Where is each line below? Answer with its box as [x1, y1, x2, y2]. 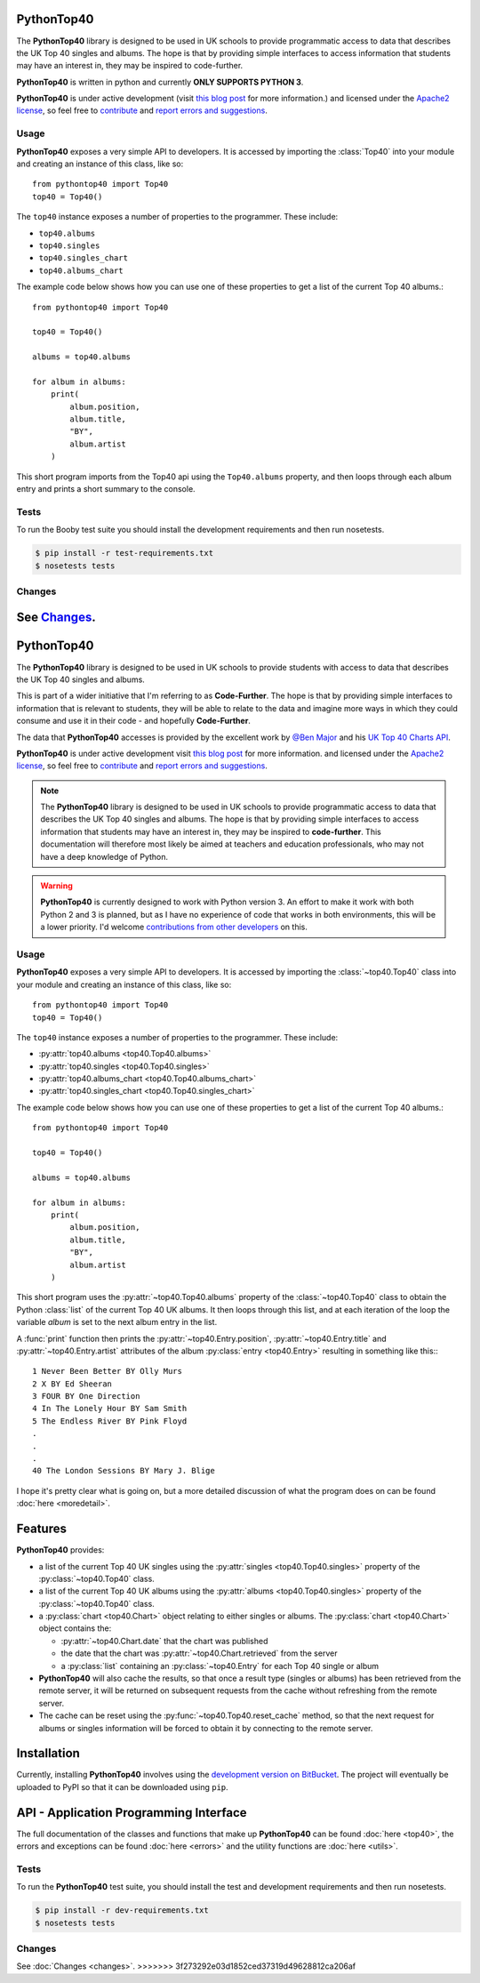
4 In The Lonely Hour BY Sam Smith [32, 1403, 188, 1414]
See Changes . [16, 610, 97, 625]
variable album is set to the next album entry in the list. [16, 1317, 218, 1328]
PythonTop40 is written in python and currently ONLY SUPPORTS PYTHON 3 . [16, 76, 304, 87]
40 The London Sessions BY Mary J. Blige [32, 1465, 215, 1476]
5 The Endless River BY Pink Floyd [32, 1416, 188, 1426]
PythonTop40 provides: [16, 1545, 105, 1555]
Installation [16, 1746, 80, 1761]
